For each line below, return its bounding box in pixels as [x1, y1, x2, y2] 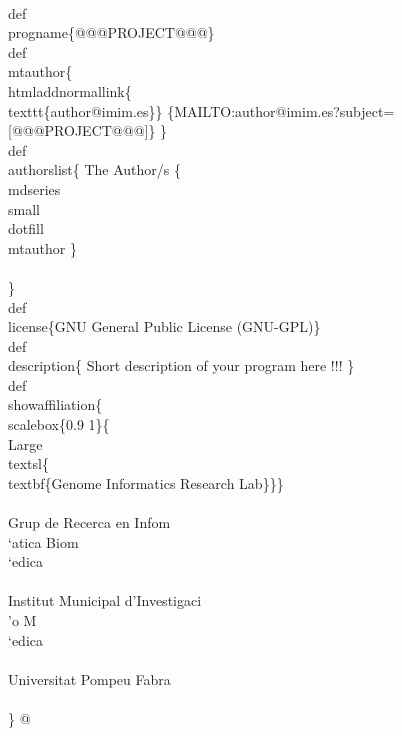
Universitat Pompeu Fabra [8, 668, 171, 689]
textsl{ [8, 453, 49, 474]
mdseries [8, 178, 61, 199]
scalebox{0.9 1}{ [8, 414, 110, 435]
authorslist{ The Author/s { [8, 159, 181, 180]
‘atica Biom [8, 531, 79, 552]
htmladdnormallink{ [8, 80, 132, 101]
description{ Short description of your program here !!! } [8, 355, 355, 376]
